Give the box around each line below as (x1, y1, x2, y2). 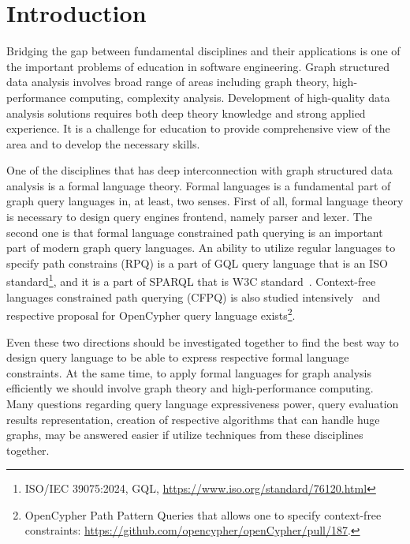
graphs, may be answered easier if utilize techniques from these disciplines (6, 426, 363, 443)
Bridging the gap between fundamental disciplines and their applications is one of (6, 43, 401, 59)
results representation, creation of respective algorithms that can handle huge (6, 411, 380, 427)
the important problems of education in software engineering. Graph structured (6, 58, 389, 74)
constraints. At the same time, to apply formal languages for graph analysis (6, 364, 372, 381)
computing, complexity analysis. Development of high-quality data (69, 88, 390, 105)
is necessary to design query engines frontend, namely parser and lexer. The (6, 208, 372, 225)
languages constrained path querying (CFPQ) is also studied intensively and (6, 288, 381, 305)
